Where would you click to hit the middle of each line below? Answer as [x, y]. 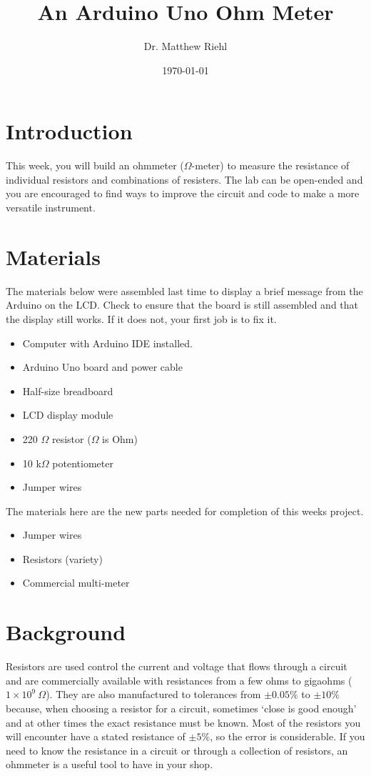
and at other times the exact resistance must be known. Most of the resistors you [183, 722]
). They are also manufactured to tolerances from [153, 694]
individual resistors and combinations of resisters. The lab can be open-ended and [184, 179]
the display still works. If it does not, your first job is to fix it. [141, 318]
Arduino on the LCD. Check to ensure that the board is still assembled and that [182, 305]
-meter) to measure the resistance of [270, 165]
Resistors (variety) [62, 558]
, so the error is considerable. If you [288, 736]
